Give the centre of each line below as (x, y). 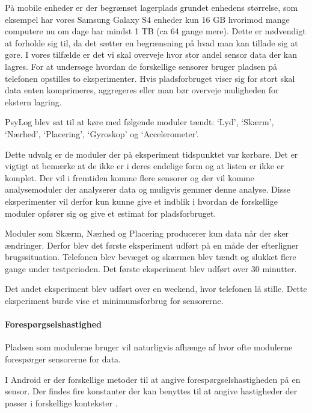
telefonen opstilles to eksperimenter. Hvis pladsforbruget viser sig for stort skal (150, 78)
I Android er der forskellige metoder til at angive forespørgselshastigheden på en (153, 379)
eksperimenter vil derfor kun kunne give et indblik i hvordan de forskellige (141, 201)
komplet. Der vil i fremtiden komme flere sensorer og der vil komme (130, 177)
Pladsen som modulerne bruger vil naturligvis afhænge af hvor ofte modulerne (149, 347)
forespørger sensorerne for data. (63, 359)
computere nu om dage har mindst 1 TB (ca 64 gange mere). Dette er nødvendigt (155, 31)
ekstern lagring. (33, 101)
